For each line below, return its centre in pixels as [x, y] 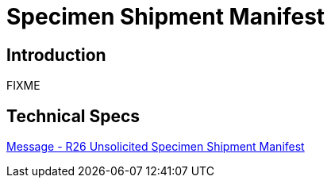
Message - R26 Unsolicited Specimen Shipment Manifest [156, 147]
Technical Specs [73, 116]
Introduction [56, 55]
